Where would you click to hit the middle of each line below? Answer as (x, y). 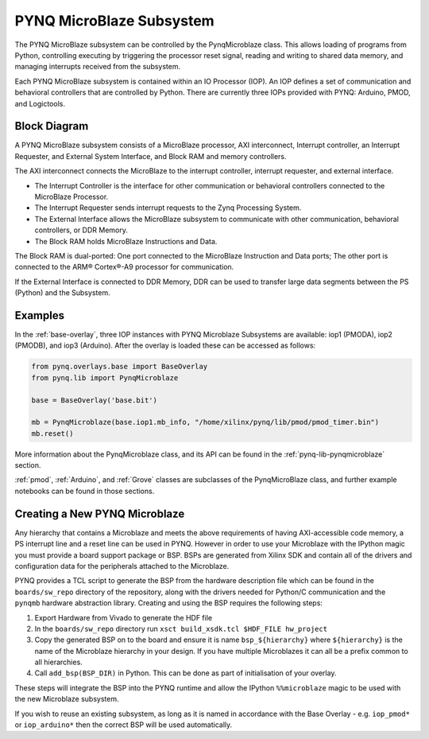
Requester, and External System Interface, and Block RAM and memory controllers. (151, 156)
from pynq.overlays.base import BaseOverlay (120, 367)
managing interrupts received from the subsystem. (98, 67)
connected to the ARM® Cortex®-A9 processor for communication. (124, 267)
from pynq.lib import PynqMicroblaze (105, 377)
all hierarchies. (58, 662)
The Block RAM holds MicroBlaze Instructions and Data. (126, 241)
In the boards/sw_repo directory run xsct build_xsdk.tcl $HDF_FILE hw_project (181, 628)
